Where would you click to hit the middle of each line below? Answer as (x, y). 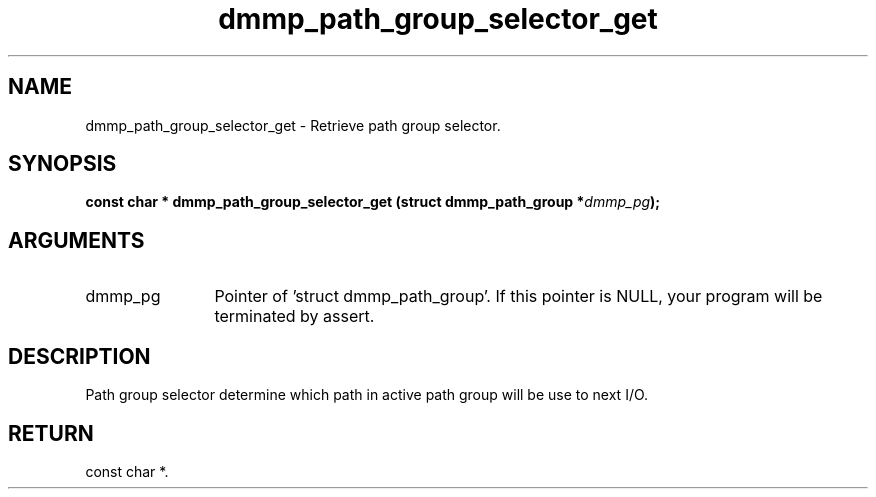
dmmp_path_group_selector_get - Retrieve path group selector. (293, 125)
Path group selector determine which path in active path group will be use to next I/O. (367, 395)
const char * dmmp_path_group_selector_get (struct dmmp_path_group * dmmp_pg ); (373, 202)
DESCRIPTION (79, 356)
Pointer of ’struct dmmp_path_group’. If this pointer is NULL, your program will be (518, 296)
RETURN (51, 433)
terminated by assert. (294, 316)
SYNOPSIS (62, 164)
